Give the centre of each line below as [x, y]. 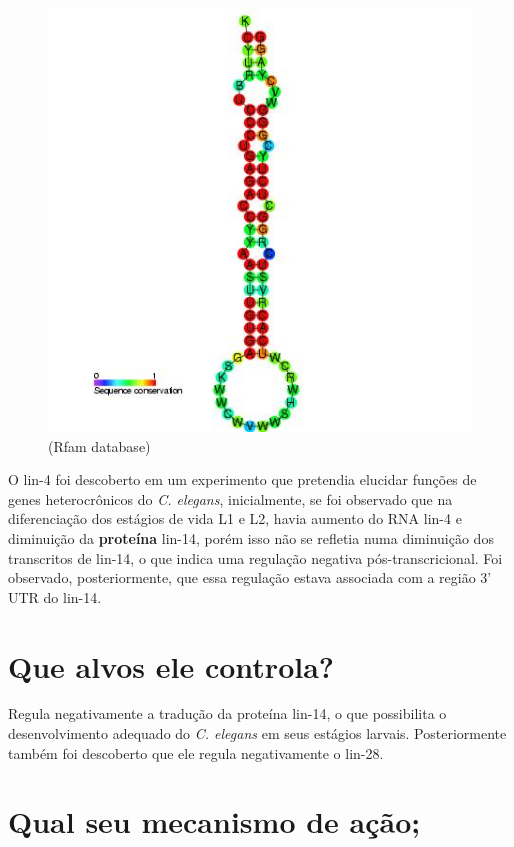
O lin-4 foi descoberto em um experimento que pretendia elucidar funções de [242, 479]
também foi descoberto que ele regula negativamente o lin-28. [196, 752]
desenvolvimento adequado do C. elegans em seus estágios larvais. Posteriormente [257, 733]
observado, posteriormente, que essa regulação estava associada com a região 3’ [250, 577]
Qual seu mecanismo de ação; [214, 821]
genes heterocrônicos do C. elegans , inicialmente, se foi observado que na [230, 498]
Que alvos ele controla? [171, 665]
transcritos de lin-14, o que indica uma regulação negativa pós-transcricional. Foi [255, 557]
